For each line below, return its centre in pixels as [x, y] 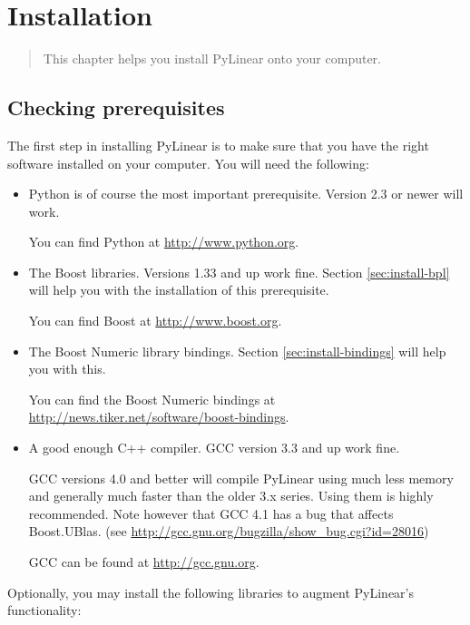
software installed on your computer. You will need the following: [188, 163]
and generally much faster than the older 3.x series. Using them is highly [231, 496]
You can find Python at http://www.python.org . [164, 242]
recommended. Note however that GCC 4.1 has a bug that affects [211, 513]
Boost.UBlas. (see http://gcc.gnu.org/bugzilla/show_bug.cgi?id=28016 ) [229, 531]
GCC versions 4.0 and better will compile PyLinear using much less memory [241, 478]
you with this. [67, 369]
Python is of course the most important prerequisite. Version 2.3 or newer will [246, 194]
